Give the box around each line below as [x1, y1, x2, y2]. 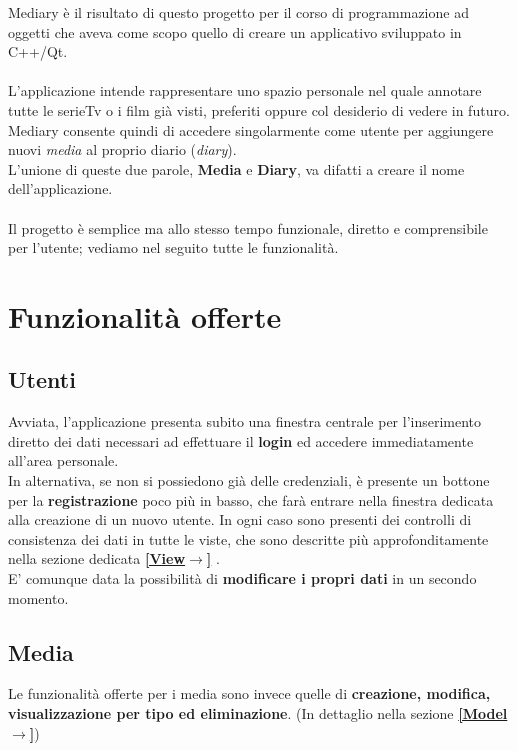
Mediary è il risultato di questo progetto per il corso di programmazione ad [8, 2, 469, 22]
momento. [8, 587, 69, 608]
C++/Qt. [8, 41, 68, 62]
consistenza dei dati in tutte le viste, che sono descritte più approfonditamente [8, 528, 489, 549]
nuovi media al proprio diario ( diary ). [8, 139, 237, 160]
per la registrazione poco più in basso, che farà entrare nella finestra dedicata [8, 489, 494, 510]
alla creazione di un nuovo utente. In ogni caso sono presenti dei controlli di [8, 509, 472, 530]
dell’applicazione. [8, 178, 113, 199]
